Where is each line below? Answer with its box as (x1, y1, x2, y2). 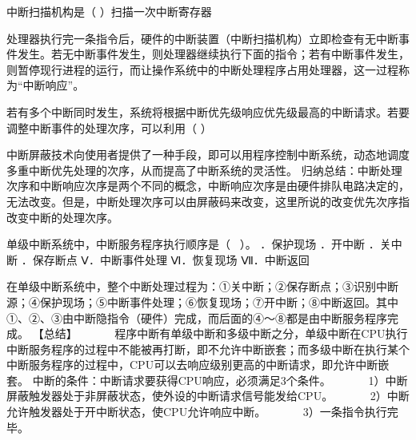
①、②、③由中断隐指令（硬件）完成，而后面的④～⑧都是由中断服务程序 (6, 309, 387, 326)
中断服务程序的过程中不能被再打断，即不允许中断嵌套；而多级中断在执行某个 (6, 340, 410, 357)
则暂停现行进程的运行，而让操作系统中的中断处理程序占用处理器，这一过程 (6, 61, 398, 77)
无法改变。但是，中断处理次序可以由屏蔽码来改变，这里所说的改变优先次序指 (6, 192, 410, 209)
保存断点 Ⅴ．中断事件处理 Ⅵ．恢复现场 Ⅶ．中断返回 (32, 251, 310, 268)
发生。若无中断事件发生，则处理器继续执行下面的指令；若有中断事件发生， (17, 46, 410, 62)
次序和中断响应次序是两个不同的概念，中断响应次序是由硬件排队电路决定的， (6, 177, 410, 194)
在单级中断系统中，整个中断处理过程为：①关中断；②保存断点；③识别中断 (6, 278, 398, 295)
